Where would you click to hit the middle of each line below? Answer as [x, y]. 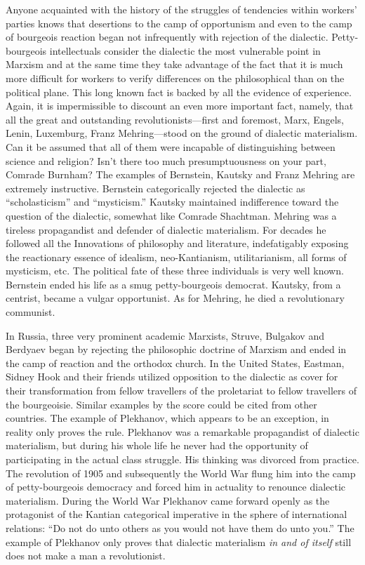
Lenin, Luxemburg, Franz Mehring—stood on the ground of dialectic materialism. [182, 133]
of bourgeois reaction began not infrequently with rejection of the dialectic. [167, 37]
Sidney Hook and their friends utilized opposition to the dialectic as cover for [172, 377]
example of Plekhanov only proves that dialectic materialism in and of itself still [179, 541]
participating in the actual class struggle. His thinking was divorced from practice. [182, 459]
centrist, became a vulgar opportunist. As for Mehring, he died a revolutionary [175, 298]
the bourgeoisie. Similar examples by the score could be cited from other [161, 404]
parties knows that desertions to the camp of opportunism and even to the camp [179, 23]
